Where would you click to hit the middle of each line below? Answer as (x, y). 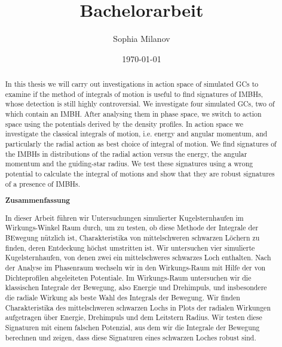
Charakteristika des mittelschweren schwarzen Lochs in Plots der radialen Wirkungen (138, 307)
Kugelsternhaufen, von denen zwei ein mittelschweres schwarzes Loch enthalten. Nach (138, 258)
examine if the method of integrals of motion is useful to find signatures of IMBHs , (134, 94)
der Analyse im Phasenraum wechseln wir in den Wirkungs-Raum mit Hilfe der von (135, 268)
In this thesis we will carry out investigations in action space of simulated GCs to (132, 84)
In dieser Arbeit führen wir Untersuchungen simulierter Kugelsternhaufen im (124, 217)
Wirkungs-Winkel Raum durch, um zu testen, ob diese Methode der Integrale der (132, 228)
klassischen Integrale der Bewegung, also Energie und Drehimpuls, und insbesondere (136, 287)
